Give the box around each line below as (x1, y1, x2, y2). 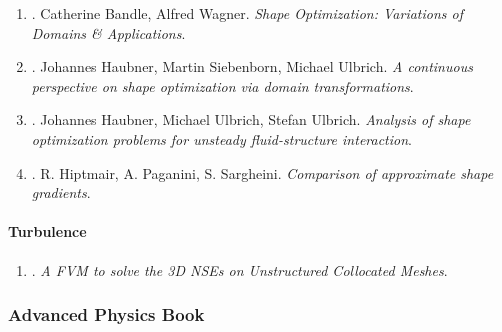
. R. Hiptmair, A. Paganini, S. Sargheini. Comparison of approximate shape (31, 162, 494, 183)
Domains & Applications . (31, 22, 186, 43)
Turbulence (8, 221, 87, 242)
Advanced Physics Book (8, 302, 205, 327)
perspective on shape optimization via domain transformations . (31, 75, 414, 96)
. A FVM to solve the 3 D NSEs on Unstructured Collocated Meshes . (31, 259, 448, 280)
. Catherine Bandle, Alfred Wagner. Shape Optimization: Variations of (31, 3, 463, 23)
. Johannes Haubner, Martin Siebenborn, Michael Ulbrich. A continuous (31, 56, 473, 77)
